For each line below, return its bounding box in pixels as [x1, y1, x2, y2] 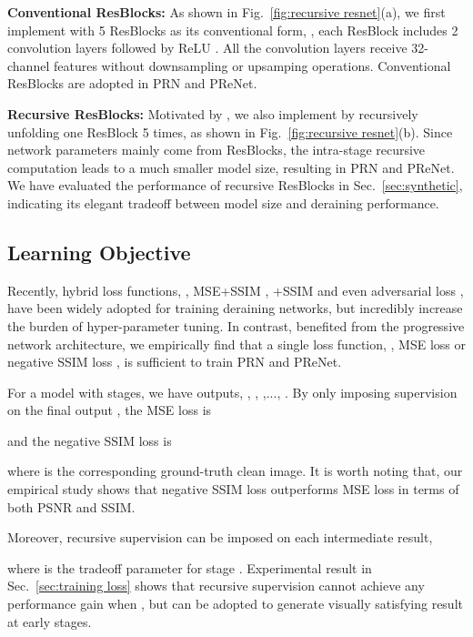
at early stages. [7, 612, 92, 631]
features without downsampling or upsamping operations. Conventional [53, 56, 451, 75]
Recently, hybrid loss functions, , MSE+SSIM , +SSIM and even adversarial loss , [7, 280, 464, 299]
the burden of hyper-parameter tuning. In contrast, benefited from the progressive [7, 316, 465, 335]
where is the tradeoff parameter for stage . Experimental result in [7, 558, 372, 577]
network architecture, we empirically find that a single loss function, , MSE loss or [7, 334, 466, 353]
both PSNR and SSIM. [7, 497, 136, 516]
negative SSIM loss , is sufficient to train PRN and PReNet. [7, 352, 342, 371]
